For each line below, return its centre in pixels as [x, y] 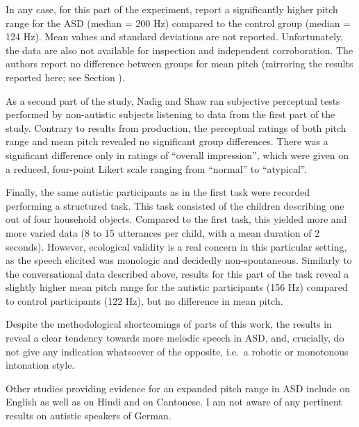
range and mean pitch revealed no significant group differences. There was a [167, 141]
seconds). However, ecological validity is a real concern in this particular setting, [176, 246]
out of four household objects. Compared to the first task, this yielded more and [176, 219]
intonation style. [40, 365]
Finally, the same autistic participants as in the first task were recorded [158, 192]
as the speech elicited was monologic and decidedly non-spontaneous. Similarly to [179, 260]
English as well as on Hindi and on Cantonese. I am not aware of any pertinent [174, 402]
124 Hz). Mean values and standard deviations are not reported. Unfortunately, [175, 36]
